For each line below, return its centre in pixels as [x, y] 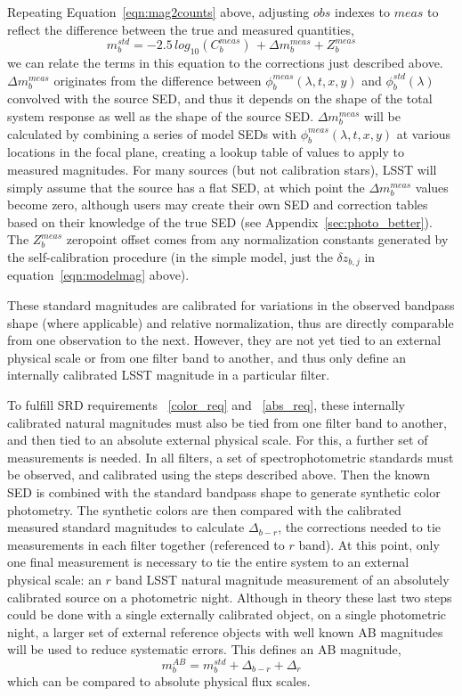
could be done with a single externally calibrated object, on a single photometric [227, 614]
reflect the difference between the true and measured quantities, [181, 29]
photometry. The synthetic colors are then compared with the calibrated [204, 509]
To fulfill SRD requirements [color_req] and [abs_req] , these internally [206, 405]
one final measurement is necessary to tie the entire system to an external [208, 562]
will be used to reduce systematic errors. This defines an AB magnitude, [204, 649]
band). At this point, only [369, 544]
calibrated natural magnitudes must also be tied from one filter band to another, [227, 422]
